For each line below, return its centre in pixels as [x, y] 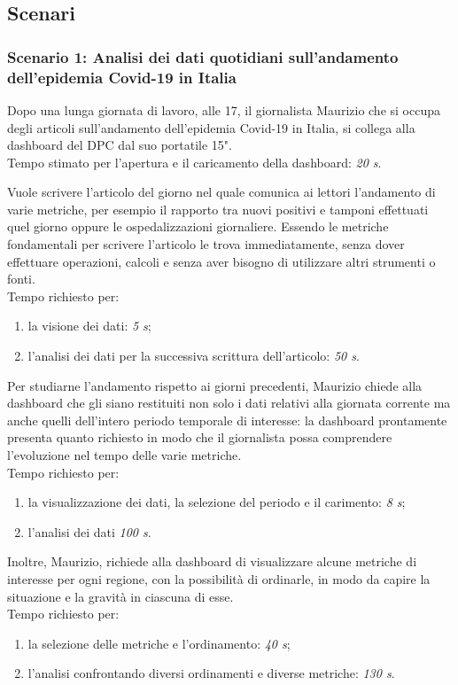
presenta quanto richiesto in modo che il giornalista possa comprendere [200, 437]
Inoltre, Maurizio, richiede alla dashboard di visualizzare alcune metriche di [212, 561]
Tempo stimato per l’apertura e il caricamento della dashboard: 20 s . [194, 162]
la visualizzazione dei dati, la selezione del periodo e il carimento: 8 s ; [217, 502]
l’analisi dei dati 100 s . [89, 531]
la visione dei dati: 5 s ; [89, 326]
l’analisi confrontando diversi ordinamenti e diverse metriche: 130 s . [211, 673]
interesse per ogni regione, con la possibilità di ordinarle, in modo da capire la [219, 578]
